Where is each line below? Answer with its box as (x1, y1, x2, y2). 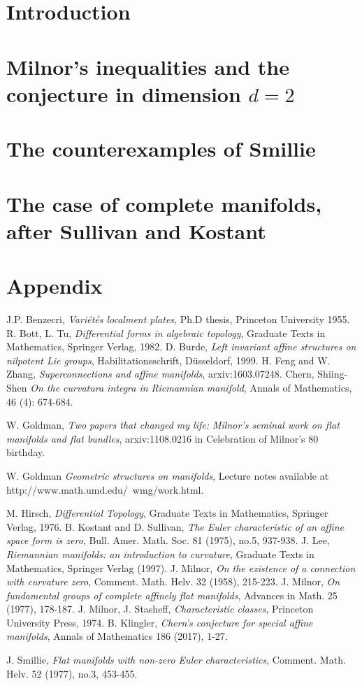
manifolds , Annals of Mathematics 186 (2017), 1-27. (6, 629, 228, 643)
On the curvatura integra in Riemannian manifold (30, 380, 244, 394)
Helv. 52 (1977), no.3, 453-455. (6, 666, 138, 680)
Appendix (6, 271, 103, 300)
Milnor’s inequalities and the (6, 52, 290, 80)
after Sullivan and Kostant (6, 216, 266, 245)
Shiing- (317, 366, 348, 381)
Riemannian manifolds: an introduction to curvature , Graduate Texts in (6, 546, 314, 561)
